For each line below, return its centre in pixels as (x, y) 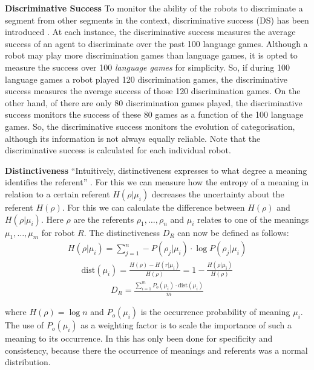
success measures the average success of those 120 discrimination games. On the (153, 91)
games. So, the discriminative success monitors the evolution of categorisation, (150, 126)
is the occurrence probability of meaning (215, 312)
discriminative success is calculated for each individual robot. (118, 150)
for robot (58, 232)
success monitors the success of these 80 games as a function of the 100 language (154, 114)
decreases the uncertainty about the (218, 193)
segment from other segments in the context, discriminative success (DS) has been (157, 20)
